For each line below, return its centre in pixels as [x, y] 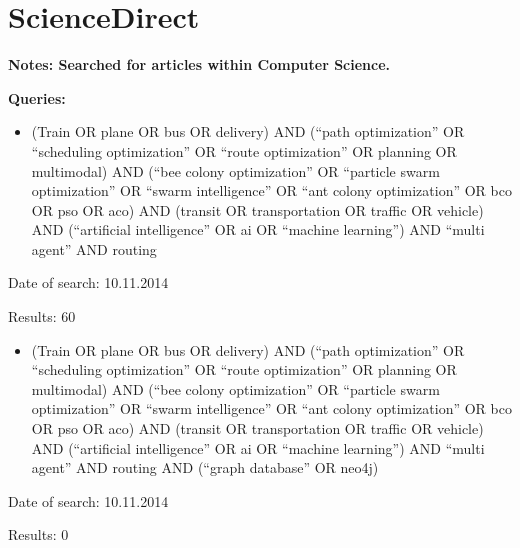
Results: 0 [38, 534]
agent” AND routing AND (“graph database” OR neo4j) [205, 467]
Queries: [37, 97]
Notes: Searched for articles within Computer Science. [199, 64]
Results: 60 [42, 316]
